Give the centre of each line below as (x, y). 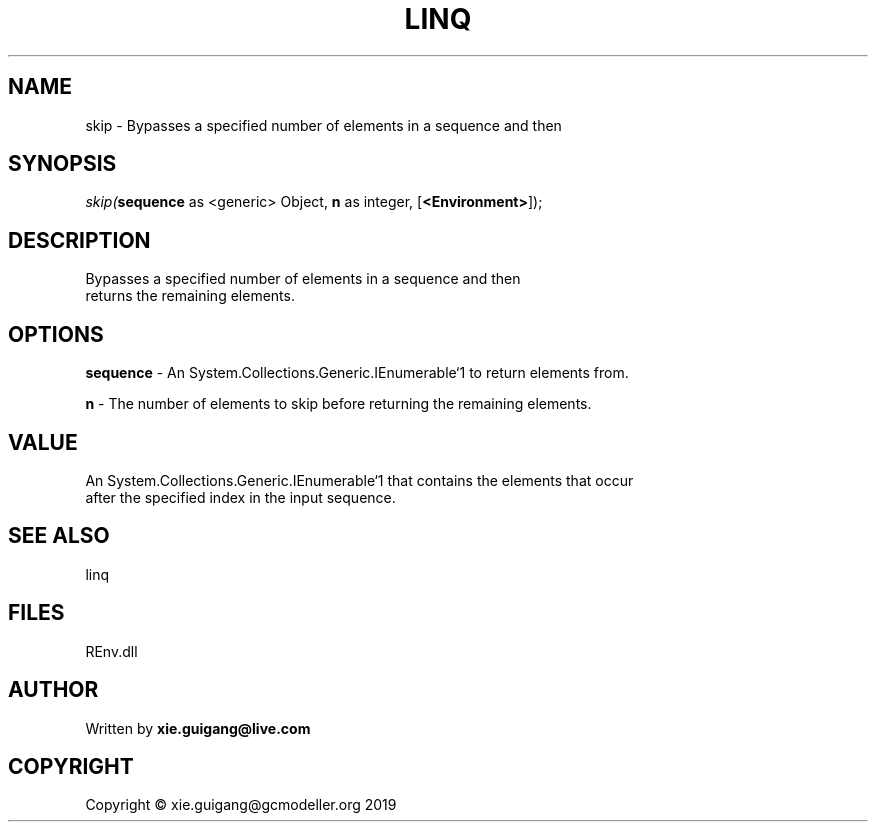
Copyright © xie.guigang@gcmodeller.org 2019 (241, 805)
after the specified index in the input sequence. (240, 497)
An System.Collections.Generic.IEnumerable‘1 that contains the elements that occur (359, 480)
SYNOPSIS (62, 164)
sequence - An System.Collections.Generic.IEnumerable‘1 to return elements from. (357, 373)
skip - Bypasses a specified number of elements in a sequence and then (323, 125)
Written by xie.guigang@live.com (198, 728)
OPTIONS (56, 334)
